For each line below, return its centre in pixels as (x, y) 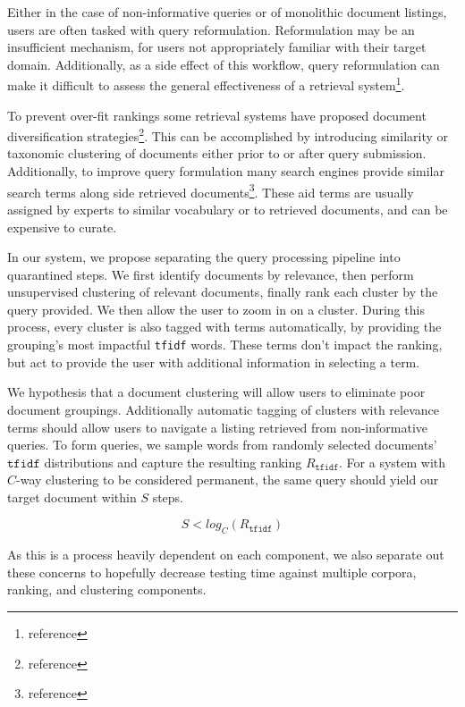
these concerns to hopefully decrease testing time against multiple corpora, (212, 572)
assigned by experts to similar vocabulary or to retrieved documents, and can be (228, 209)
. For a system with (393, 462)
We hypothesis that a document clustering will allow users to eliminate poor (216, 392)
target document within (72, 497)
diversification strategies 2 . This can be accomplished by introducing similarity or (228, 135)
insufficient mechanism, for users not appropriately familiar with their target (217, 47)
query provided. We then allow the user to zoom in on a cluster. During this (216, 309)
